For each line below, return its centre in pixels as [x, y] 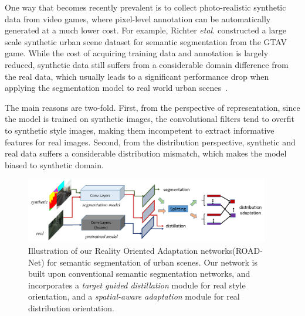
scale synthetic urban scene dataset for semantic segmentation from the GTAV [146, 41]
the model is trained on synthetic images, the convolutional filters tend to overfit [150, 119]
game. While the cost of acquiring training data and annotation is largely [137, 53]
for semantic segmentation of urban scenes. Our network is [152, 262]
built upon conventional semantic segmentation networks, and [139, 273]
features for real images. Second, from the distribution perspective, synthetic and [150, 142]
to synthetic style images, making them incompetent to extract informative [140, 130]
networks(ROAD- [232, 251]
